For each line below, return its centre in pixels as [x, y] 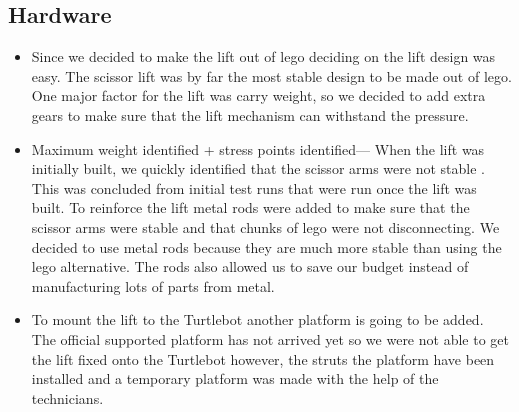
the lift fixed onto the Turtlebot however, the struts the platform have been [263, 358]
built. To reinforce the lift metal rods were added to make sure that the [250, 207]
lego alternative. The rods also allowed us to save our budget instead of [250, 266]
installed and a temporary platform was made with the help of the [235, 378]
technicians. [67, 397]
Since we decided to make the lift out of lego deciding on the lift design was [263, 56]
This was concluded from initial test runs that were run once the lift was [254, 187]
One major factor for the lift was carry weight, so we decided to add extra [258, 95]
